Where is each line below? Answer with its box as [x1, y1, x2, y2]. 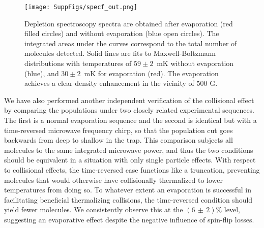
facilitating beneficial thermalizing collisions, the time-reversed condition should [4, 194, 253, 205]
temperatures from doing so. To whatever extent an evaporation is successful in [4, 184, 251, 195]
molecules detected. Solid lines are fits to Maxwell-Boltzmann [24, 48, 216, 58]
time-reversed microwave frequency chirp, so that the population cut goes [4, 124, 233, 135]
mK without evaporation [157, 58, 234, 69]
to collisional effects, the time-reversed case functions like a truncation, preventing [4, 164, 260, 175]
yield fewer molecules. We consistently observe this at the [4, 204, 183, 215]
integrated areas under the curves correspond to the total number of [24, 38, 237, 48]
